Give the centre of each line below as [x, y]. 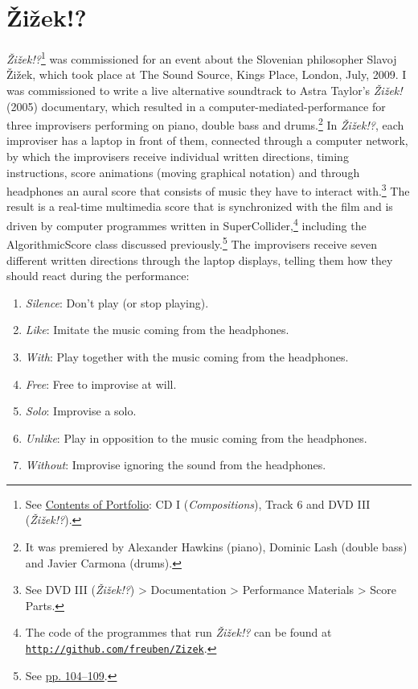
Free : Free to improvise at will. [101, 384]
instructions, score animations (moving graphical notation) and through [183, 172]
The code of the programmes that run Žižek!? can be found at [178, 632]
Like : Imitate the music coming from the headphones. [157, 330]
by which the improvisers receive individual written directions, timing [178, 156]
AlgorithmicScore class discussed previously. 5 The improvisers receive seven [192, 243]
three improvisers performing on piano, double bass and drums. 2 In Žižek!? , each [205, 124]
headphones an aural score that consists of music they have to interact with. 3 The [208, 190]
